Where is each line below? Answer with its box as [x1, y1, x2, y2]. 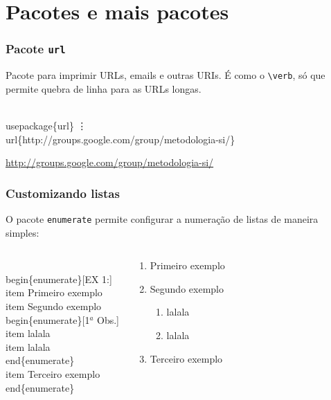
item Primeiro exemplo [6, 285, 102, 300]
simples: [6, 225, 39, 239]
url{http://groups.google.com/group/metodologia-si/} [6, 131, 235, 146]
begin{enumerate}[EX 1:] [6, 271, 112, 286]
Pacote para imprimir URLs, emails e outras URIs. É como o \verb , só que [6, 68, 325, 82]
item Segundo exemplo [6, 299, 102, 313]
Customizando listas [6, 184, 120, 201]
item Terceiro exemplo [6, 367, 100, 381]
